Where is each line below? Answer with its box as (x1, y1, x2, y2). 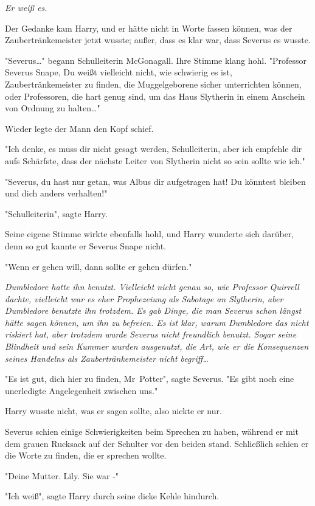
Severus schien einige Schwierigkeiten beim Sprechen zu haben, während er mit (5, 425, 299, 438)
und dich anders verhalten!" (5, 187, 108, 199)
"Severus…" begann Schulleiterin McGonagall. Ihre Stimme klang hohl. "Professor (5, 54, 307, 66)
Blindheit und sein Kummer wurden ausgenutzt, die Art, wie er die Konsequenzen (5, 340, 309, 353)
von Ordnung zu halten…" (5, 102, 100, 114)
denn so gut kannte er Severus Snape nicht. (5, 239, 167, 252)
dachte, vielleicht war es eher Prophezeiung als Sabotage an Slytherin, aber (5, 292, 283, 305)
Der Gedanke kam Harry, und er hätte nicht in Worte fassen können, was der (5, 21, 292, 34)
